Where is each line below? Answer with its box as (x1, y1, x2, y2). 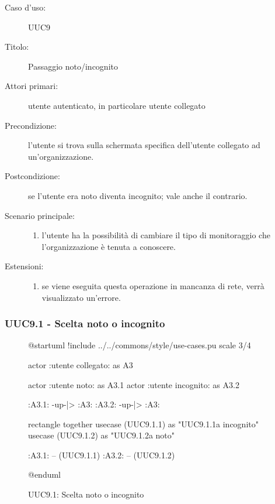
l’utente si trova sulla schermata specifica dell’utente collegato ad (28, 139, 260, 151)
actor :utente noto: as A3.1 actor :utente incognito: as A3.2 (28, 378, 239, 390)
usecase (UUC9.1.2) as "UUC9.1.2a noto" (28, 429, 175, 441)
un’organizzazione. (28, 150, 94, 162)
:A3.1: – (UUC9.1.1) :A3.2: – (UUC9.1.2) (28, 448, 175, 461)
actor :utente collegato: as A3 (28, 358, 133, 371)
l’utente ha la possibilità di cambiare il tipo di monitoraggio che (41, 229, 270, 241)
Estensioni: (5, 260, 44, 272)
